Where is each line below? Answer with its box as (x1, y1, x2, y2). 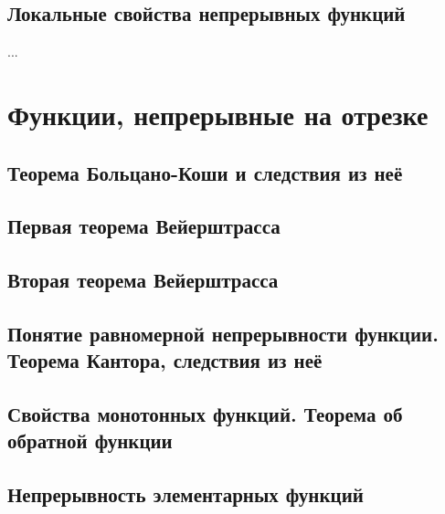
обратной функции (7, 426, 173, 455)
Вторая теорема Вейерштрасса (7, 266, 279, 294)
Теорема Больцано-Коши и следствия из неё (7, 158, 403, 186)
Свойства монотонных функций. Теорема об (7, 400, 403, 428)
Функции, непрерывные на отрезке (7, 95, 429, 132)
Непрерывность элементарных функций (7, 480, 364, 509)
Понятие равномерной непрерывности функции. (7, 319, 439, 347)
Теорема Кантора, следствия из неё (7, 346, 323, 374)
